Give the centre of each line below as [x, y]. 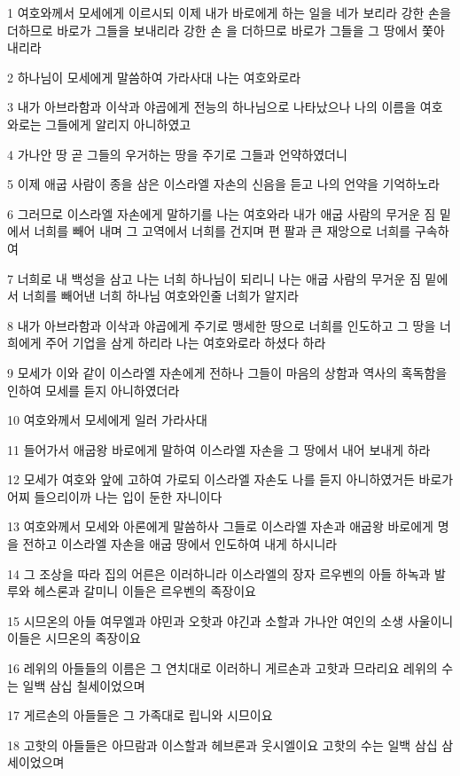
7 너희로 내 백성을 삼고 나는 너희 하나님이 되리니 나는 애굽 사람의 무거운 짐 [214, 278]
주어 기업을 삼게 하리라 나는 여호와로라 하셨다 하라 [186, 343]
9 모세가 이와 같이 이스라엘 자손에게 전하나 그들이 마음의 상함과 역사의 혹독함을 [227, 372]
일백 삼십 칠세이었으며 [84, 685]
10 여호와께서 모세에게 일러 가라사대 [107, 420]
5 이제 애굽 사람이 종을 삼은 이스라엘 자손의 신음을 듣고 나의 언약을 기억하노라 [223, 184]
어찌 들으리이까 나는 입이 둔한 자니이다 [115, 496]
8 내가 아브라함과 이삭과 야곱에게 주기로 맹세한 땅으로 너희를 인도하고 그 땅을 [222, 325]
